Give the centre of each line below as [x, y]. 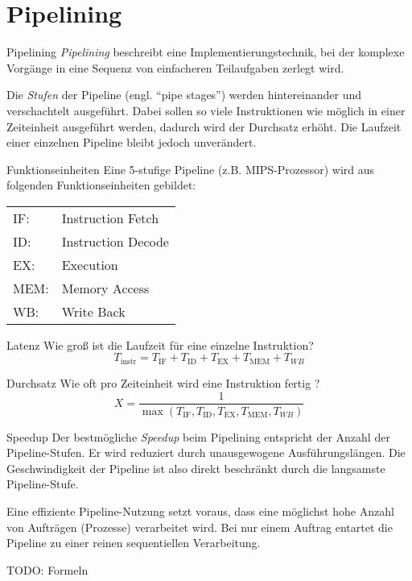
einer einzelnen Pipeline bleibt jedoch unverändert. [132, 142]
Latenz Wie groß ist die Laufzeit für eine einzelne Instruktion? [160, 344]
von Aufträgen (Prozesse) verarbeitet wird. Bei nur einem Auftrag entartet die [200, 527]
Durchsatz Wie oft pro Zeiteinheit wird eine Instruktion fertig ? [163, 382]
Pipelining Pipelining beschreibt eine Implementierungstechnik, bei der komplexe [206, 52]
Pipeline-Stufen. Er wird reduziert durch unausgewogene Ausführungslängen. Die [206, 452]
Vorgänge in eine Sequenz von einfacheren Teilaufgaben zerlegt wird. [175, 67]
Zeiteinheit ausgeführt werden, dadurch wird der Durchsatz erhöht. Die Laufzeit [204, 126]
